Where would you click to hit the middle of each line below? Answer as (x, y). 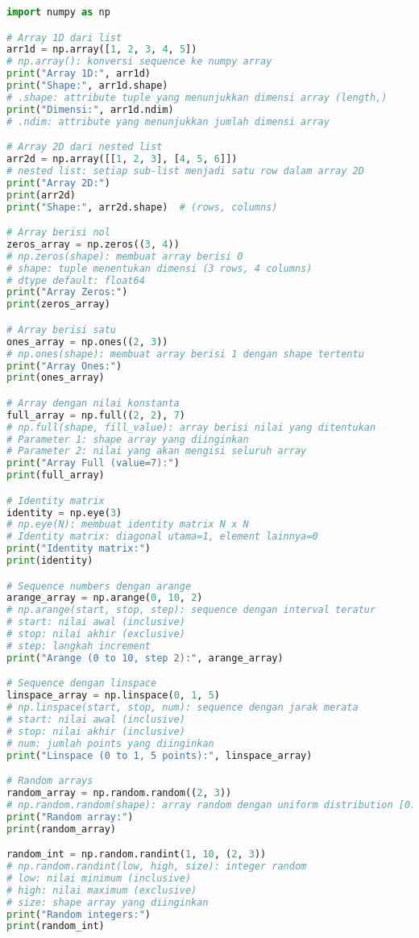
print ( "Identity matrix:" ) (79, 549)
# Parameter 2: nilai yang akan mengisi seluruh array (157, 451)
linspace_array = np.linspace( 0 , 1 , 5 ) (113, 696)
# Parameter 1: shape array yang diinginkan (128, 439)
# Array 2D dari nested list (85, 147)
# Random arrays (50, 781)
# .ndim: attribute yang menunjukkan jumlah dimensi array (168, 121)
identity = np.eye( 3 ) (64, 513)
